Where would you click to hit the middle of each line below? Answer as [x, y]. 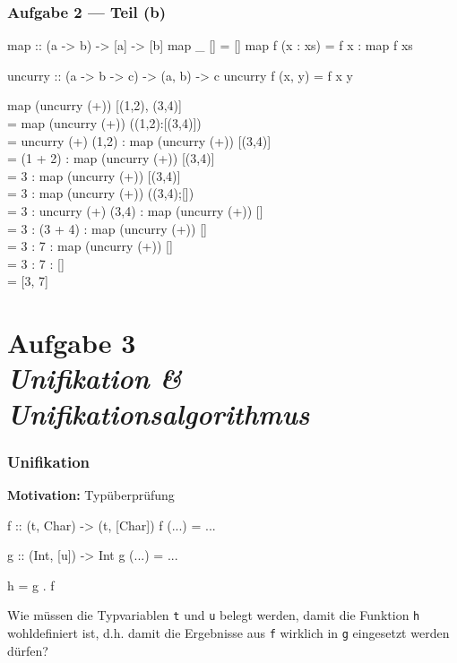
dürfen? [28, 650]
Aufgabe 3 [72, 343]
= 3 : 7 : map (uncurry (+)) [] [90, 246]
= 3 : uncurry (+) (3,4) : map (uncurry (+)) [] [135, 210]
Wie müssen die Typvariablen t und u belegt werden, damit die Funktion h [214, 615]
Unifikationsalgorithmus [159, 413]
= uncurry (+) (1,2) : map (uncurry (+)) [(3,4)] [139, 140]
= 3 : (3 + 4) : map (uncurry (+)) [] [107, 228]
